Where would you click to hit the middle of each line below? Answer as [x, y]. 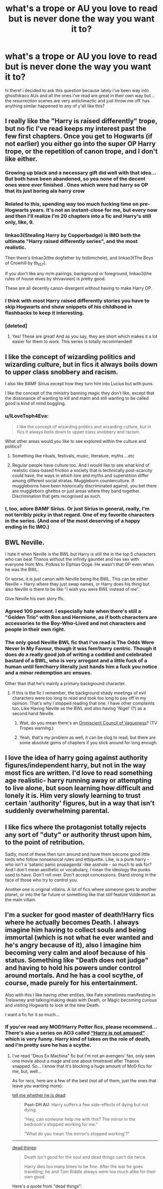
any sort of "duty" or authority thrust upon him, [78, 835]
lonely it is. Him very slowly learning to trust [73, 795]
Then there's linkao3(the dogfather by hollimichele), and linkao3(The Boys [79, 258]
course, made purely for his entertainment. [72, 983]
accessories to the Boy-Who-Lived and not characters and [75, 623]
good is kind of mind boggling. [36, 404]
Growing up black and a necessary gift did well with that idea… [81, 173]
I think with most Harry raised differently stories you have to [77, 301]
